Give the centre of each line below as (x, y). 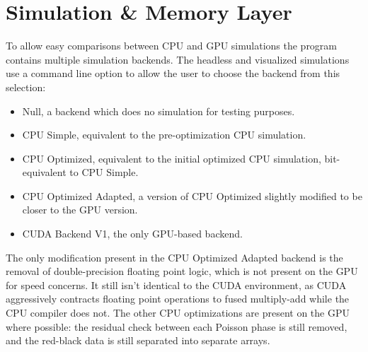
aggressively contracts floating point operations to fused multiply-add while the (178, 299)
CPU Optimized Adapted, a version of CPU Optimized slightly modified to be (192, 195)
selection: (26, 87)
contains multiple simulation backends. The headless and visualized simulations (178, 59)
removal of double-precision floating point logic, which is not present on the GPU (182, 271)
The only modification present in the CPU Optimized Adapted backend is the (174, 257)
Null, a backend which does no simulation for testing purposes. (159, 111)
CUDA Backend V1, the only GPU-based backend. (132, 234)
